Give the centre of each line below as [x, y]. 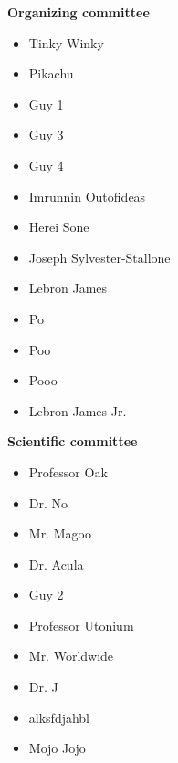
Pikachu [51, 73]
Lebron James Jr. [78, 410]
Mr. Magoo [60, 533]
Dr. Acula [56, 564]
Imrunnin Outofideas [87, 196]
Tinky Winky [66, 42]
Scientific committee [73, 441]
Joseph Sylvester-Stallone [99, 257]
